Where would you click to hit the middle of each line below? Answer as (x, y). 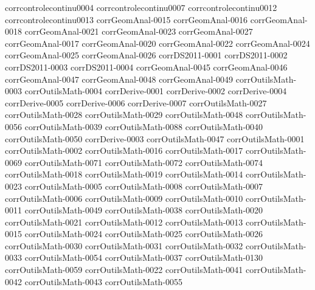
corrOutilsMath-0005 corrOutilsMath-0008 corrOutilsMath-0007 (144, 186)
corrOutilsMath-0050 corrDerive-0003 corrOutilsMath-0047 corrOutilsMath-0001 (155, 138)
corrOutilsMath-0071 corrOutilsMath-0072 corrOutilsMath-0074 (144, 162)
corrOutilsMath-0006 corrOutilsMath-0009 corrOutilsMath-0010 (124, 198)
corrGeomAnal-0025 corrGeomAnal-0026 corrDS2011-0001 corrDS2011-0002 (146, 55)
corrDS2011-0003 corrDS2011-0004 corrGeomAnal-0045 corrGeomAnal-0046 (146, 67)
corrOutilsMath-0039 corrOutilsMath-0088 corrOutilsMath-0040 (144, 126)
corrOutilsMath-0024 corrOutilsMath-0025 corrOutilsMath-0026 (144, 234)
